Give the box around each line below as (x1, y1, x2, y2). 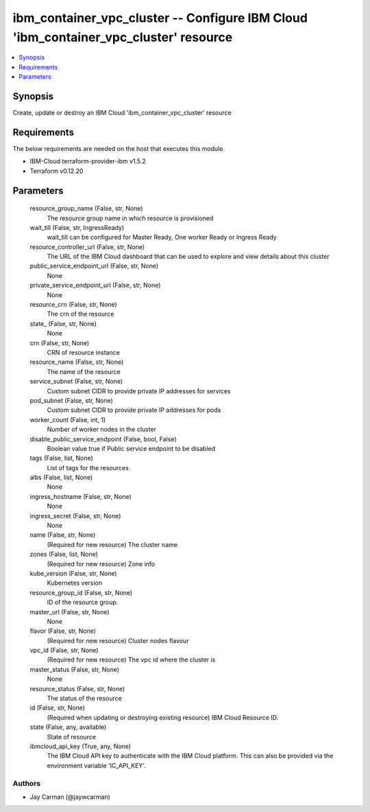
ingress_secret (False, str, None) (29, 511, 121, 520)
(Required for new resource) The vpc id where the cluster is (47, 656, 216, 664)
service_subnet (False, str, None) (29, 378, 123, 386)
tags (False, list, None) (29, 454, 94, 463)
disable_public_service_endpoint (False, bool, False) (29, 434, 177, 443)
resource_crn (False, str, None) (29, 301, 118, 309)
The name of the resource (47, 367, 121, 375)
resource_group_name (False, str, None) (29, 205, 143, 213)
